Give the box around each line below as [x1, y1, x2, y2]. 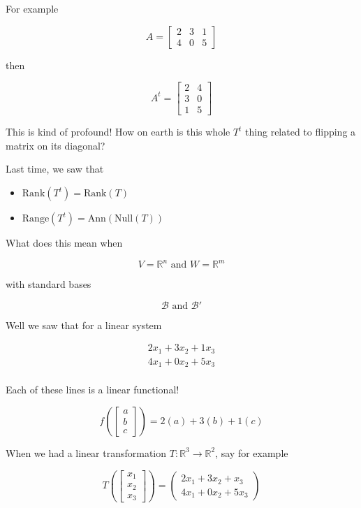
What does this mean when [6, 235, 123, 250]
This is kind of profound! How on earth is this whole [6, 124, 230, 139]
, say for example [215, 445, 288, 460]
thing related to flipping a [245, 124, 356, 139]
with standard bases [6, 277, 91, 291]
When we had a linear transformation [6, 445, 167, 460]
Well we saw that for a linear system [6, 317, 162, 332]
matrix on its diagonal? [6, 138, 105, 152]
